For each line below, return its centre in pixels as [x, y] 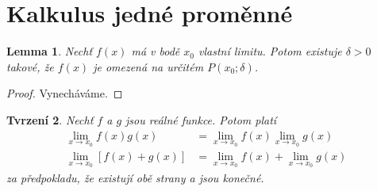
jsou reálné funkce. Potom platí [201, 119]
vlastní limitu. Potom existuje [270, 51]
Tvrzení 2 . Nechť [50, 119]
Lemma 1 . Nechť [50, 51]
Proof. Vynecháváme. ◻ [65, 93]
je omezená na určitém [148, 66]
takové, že [30, 66]
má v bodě [156, 51]
